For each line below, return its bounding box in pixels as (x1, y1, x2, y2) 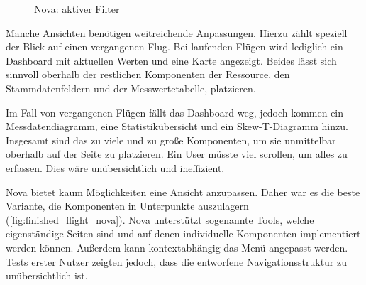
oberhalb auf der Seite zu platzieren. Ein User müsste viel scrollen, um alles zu (6, 146, 348, 161)
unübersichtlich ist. (6, 268, 88, 283)
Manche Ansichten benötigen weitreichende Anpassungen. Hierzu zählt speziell (6, 25, 348, 40)
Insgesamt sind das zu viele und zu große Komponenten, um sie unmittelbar (6, 132, 336, 147)
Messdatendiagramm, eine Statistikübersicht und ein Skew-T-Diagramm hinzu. (6, 119, 348, 134)
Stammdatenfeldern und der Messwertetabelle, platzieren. (6, 80, 256, 95)
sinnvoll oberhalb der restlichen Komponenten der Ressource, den (6, 67, 290, 82)
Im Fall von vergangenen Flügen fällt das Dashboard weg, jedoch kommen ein (6, 104, 344, 119)
